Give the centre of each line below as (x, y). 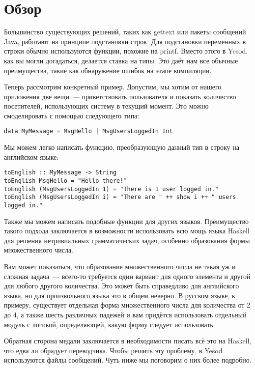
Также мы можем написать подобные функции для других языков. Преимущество (126, 221)
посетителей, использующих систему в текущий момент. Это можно (106, 106)
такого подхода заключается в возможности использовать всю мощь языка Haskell (127, 231)
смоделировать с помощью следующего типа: (72, 115)
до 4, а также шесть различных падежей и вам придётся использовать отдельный (125, 314)
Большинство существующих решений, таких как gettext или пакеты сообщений (125, 32)
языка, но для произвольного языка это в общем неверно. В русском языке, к (120, 295)
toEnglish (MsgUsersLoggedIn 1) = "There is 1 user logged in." (111, 189)
